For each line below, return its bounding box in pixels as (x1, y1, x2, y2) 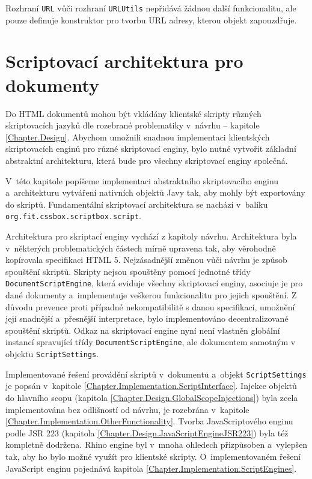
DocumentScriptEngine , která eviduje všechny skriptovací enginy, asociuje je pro (5, 277, 303, 289)
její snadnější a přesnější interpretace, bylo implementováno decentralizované (5, 312, 289, 325)
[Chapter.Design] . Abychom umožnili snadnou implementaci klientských (5, 130, 270, 143)
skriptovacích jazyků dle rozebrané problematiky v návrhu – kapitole (5, 119, 260, 131)
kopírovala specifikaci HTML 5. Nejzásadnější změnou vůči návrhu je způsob (5, 253, 287, 266)
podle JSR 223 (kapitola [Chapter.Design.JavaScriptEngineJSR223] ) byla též (5, 426, 289, 439)
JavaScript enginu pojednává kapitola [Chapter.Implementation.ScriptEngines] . (5, 462, 297, 474)
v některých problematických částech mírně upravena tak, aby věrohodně (5, 241, 276, 254)
